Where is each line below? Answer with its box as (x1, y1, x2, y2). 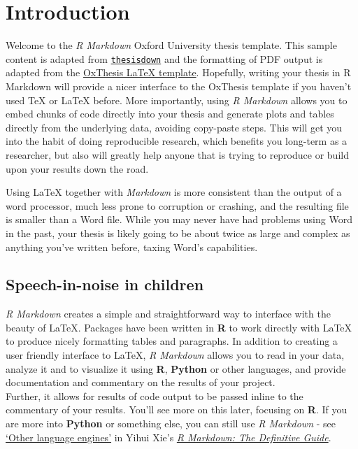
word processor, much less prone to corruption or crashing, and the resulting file (6, 198, 349, 213)
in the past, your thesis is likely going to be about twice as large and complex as (6, 225, 350, 240)
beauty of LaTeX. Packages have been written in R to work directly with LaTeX (6, 320, 352, 334)
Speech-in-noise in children (6, 273, 204, 295)
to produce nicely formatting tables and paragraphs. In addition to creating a (6, 334, 338, 348)
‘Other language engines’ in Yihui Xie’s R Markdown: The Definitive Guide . (6, 429, 331, 444)
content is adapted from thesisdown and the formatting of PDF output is (6, 51, 323, 66)
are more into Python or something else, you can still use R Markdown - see (6, 416, 336, 431)
